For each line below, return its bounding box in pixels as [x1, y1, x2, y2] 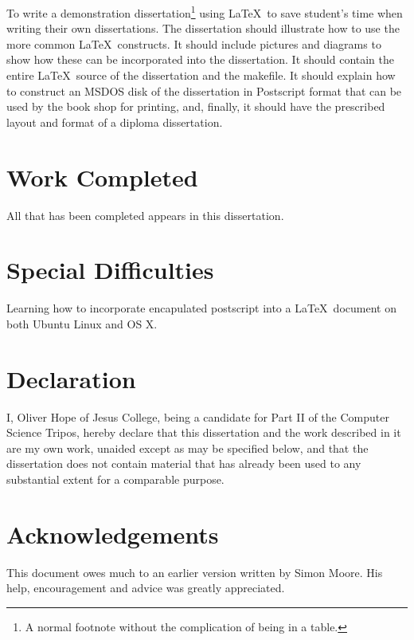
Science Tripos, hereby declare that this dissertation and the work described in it [6, 424, 401, 441]
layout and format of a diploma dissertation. [6, 113, 223, 130]
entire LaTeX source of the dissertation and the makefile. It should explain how [6, 67, 396, 84]
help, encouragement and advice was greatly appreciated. [6, 579, 285, 596]
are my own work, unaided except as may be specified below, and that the [6, 439, 369, 456]
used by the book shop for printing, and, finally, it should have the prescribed [6, 98, 385, 115]
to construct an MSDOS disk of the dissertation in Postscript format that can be [6, 82, 402, 99]
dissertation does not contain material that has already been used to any [6, 455, 361, 472]
